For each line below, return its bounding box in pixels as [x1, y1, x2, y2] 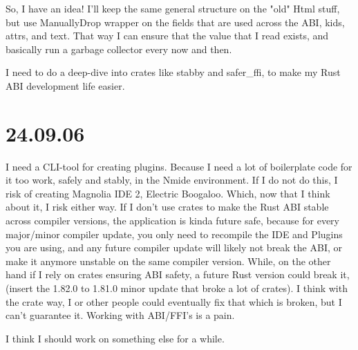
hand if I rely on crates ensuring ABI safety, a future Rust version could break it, [6, 267, 350, 282]
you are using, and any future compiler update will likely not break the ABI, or [6, 240, 343, 255]
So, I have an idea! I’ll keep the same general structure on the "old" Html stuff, [6, 1, 340, 15]
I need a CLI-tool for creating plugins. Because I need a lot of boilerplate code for [6, 159, 352, 173]
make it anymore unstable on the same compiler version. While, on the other [6, 253, 331, 268]
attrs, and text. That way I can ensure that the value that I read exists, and [6, 28, 329, 43]
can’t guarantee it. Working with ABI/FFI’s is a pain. [6, 308, 235, 322]
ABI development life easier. [6, 78, 125, 93]
